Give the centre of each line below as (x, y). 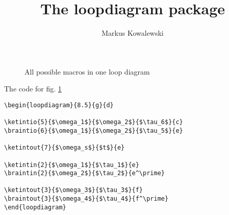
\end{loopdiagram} (35, 207)
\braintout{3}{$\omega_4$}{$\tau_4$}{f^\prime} (86, 199)
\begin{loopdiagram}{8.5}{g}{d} (59, 105)
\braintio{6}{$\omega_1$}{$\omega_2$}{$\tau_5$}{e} (94, 130)
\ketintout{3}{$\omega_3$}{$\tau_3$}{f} (74, 190)
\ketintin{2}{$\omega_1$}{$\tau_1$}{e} (72, 165)
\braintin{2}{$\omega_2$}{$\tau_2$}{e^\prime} (84, 173)
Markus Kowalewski (133, 33)
